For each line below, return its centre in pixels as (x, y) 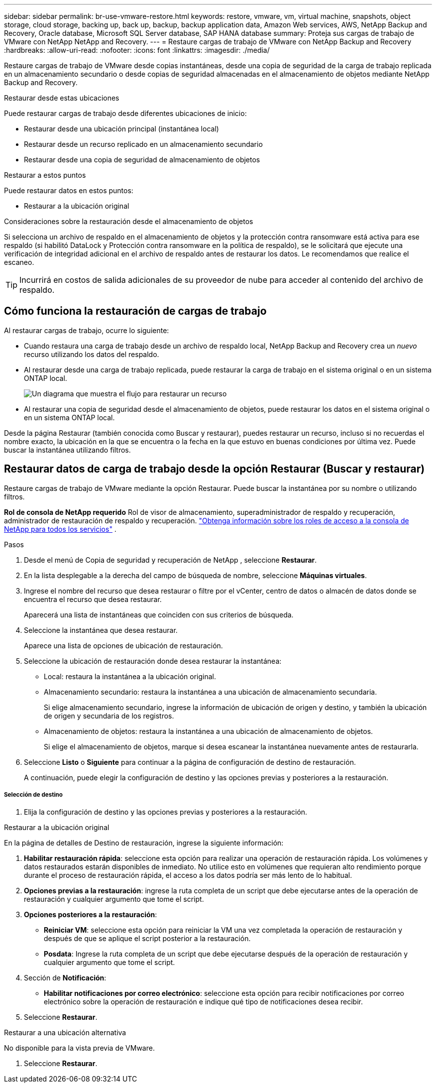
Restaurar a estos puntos (45, 175)
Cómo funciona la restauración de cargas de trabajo (135, 311)
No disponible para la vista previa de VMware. (79, 1048)
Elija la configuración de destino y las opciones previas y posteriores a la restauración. (166, 812)
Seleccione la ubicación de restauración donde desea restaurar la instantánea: (153, 661)
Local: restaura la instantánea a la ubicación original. (130, 676)
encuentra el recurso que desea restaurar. (93, 599)
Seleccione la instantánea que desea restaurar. (101, 630)
